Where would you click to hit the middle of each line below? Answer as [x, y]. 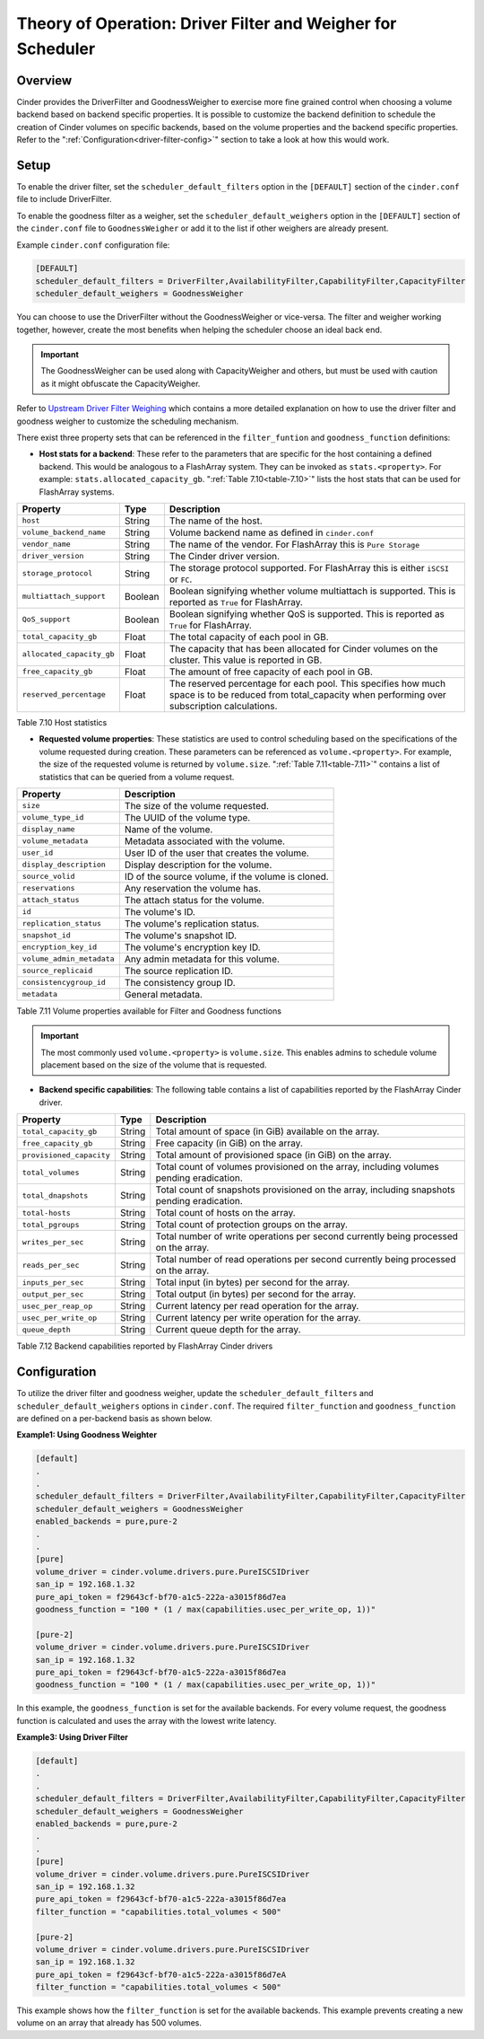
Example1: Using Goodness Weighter [86, 1435]
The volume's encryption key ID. [192, 947]
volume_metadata [55, 841]
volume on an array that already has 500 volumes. [109, 2023]
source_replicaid [57, 971]
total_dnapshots [55, 1195]
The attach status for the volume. [194, 900]
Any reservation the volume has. [193, 888]
